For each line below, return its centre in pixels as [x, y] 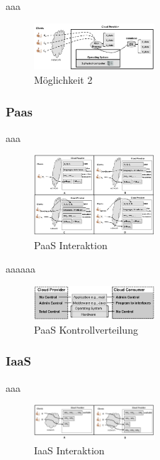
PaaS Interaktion [71, 245]
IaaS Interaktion [69, 450]
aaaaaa [21, 269]
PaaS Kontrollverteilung [86, 329]
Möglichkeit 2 [63, 80]
